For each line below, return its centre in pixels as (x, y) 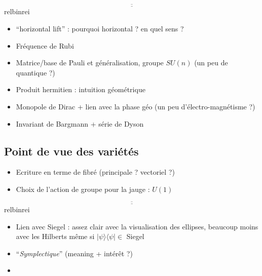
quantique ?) (35, 72)
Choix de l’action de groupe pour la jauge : (83, 189)
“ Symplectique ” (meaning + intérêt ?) (74, 253)
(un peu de (211, 63)
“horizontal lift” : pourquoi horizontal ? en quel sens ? (100, 29)
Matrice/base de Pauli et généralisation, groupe (90, 63)
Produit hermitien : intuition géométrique (81, 89)
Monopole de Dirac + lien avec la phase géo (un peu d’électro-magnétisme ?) (136, 106)
